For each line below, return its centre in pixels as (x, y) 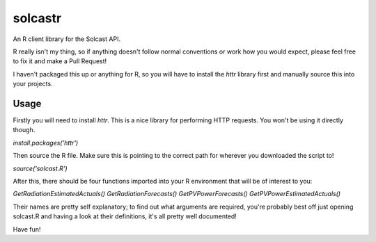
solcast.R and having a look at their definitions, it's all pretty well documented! (125, 216)
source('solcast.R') (40, 168)
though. (24, 130)
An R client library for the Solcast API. (67, 39)
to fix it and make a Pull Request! (60, 61)
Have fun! (27, 229)
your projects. (33, 84)
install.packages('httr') (46, 143)
